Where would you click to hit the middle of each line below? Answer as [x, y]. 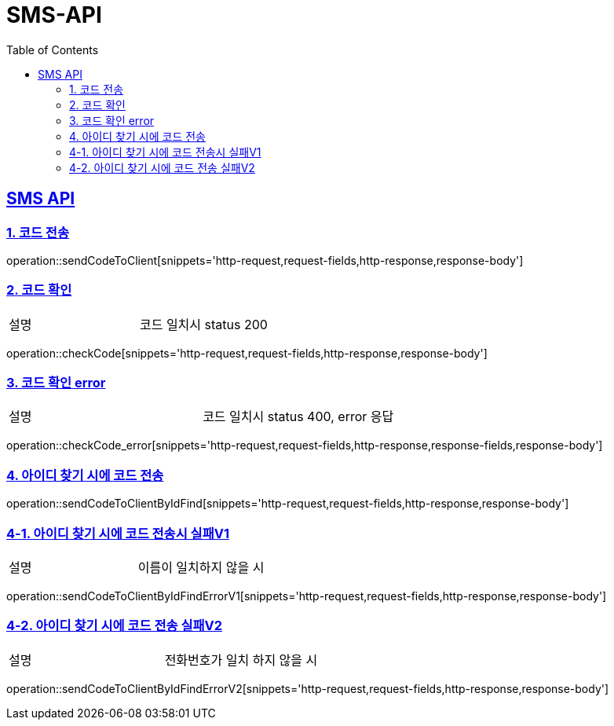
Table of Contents [53, 49]
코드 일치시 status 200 [203, 324]
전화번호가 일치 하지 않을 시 [241, 660]
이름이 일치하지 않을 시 [201, 567]
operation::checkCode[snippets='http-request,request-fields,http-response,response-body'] [247, 353]
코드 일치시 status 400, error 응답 [298, 417]
